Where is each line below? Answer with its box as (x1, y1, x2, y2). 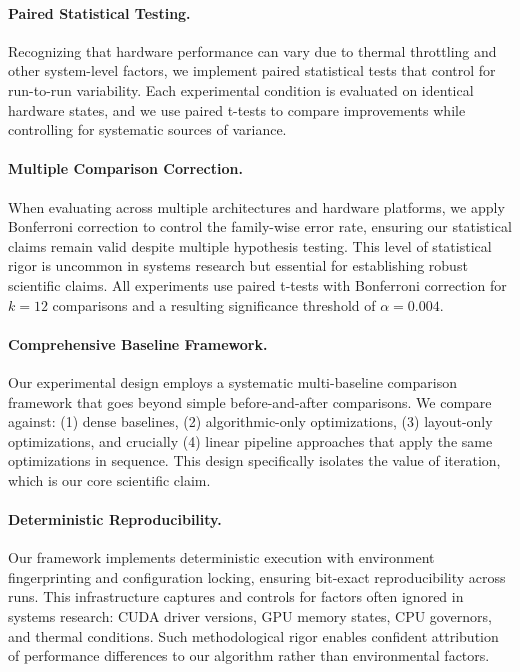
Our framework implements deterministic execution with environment (8, 547, 435, 568)
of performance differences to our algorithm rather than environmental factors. (8, 645, 490, 666)
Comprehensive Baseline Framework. (8, 333, 268, 354)
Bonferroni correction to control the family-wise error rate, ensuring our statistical (8, 216, 512, 237)
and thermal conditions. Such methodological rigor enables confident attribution (8, 625, 499, 646)
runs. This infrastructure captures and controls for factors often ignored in (8, 586, 464, 607)
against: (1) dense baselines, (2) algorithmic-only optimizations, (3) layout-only (8, 411, 493, 432)
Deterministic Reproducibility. (8, 509, 222, 530)
